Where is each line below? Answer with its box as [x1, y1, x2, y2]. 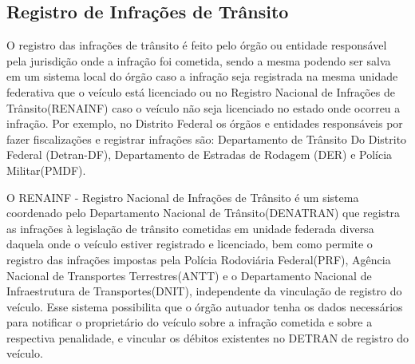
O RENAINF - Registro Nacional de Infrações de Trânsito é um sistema [6, 188, 359, 205]
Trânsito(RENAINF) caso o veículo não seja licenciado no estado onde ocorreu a [6, 99, 401, 116]
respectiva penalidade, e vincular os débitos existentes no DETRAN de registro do [6, 329, 409, 346]
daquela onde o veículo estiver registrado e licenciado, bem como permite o [6, 235, 373, 252]
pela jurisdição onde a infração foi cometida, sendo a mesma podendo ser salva [6, 52, 391, 69]
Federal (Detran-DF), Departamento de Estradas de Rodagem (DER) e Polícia [6, 146, 393, 163]
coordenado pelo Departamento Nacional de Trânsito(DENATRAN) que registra [6, 204, 401, 221]
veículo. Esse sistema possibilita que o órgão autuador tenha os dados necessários [6, 298, 403, 315]
